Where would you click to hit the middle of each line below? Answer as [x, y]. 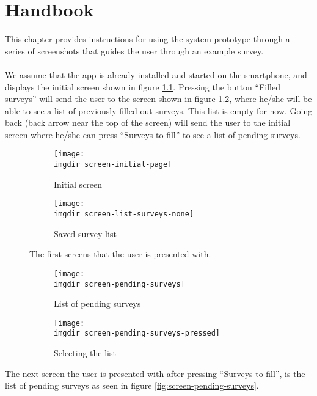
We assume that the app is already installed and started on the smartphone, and [156, 74]
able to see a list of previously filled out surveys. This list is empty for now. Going [159, 110]
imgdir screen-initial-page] [113, 165]
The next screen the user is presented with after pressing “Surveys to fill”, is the [155, 373]
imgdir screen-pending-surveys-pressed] [137, 333]
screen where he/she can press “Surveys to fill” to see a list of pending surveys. [153, 134]
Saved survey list [85, 233]
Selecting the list [85, 353]
